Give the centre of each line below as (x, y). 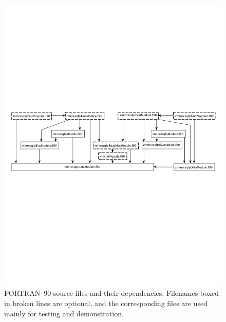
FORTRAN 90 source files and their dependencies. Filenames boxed (112, 293)
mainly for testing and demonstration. (64, 313)
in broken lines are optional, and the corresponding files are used (106, 303)
